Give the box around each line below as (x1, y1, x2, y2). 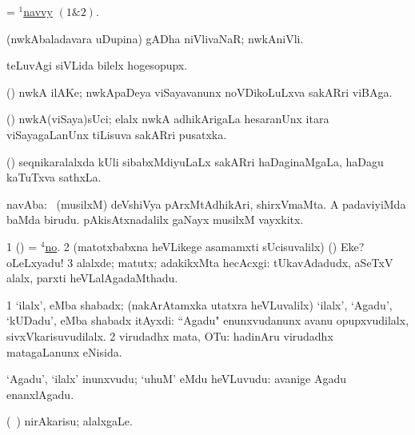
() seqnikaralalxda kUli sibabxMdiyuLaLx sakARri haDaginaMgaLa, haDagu (6, 153, 384, 170)
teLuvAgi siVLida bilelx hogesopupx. (6, 57, 188, 74)
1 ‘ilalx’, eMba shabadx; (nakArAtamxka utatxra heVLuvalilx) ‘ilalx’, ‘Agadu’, (6, 296, 393, 313)
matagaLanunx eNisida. (6, 343, 122, 360)
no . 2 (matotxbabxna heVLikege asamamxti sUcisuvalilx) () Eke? (45, 237, 365, 254)
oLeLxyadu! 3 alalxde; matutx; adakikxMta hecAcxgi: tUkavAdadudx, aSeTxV (6, 253, 393, 270)
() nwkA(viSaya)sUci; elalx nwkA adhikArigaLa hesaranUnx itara (6, 110, 329, 127)
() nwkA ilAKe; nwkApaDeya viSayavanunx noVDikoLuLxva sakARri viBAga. (6, 83, 393, 100)
